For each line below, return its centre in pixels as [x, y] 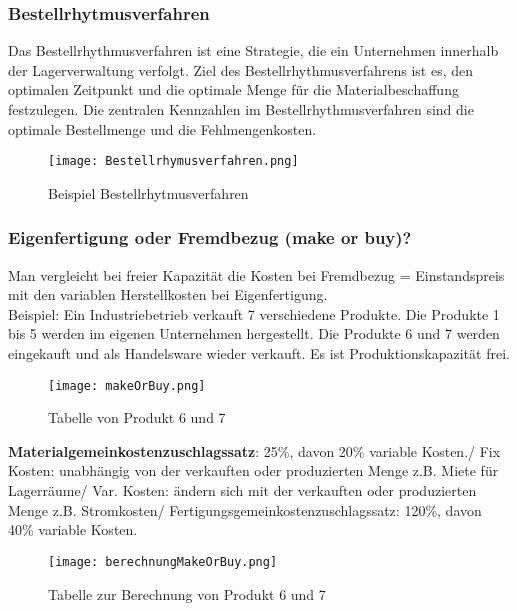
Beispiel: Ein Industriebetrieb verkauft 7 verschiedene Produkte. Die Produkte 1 [254, 313]
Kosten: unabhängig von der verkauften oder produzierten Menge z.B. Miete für [253, 470]
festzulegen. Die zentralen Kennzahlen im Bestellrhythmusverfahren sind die [241, 109]
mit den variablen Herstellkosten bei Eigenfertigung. [168, 294]
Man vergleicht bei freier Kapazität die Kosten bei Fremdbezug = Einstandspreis [256, 274]
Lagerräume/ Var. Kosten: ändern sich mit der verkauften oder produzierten [242, 490]
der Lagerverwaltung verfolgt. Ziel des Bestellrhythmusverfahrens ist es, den [241, 69]
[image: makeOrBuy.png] [127, 385]
